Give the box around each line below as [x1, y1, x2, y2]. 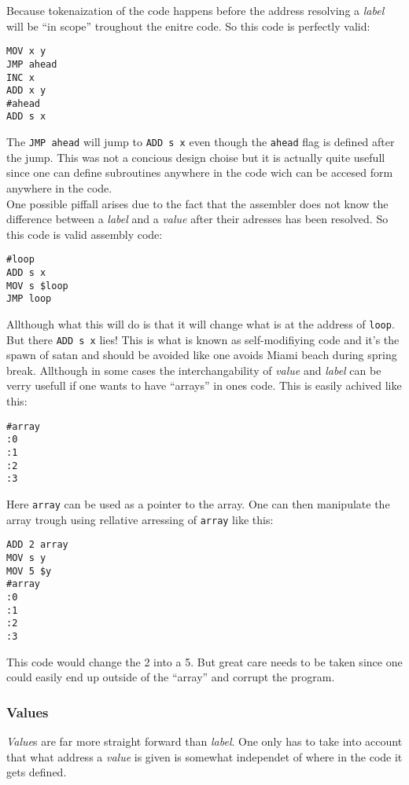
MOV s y [6, 552, 46, 563]
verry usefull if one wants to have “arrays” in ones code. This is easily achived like [6, 377, 402, 394]
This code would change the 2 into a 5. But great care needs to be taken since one [6, 653, 403, 669]
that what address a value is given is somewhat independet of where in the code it [6, 748, 403, 765]
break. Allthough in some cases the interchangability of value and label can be [6, 361, 381, 378]
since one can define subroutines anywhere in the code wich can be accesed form [6, 164, 393, 181]
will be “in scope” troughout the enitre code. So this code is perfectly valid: [6, 17, 370, 34]
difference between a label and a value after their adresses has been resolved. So [6, 211, 389, 227]
